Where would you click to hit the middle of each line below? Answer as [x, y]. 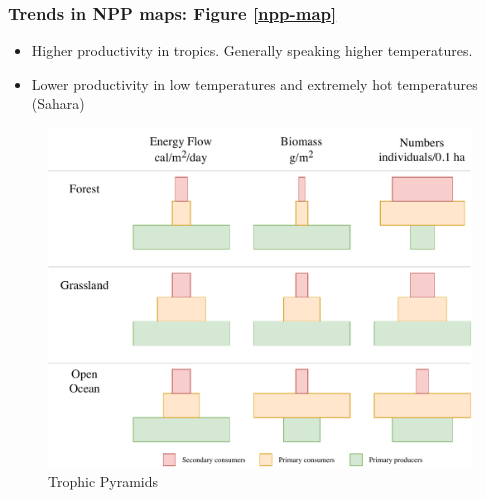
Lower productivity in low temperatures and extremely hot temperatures [254, 83]
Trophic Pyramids [103, 480]
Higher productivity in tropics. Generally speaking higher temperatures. [252, 50]
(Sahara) [58, 103]
